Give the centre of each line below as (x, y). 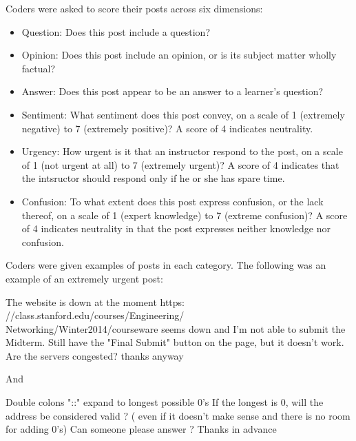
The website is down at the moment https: (95, 301)
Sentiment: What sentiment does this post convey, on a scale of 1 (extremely (183, 114)
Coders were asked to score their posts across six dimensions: (134, 8)
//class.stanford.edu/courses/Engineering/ (95, 315)
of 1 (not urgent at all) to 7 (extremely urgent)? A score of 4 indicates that (180, 164)
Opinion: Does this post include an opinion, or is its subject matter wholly (179, 55)
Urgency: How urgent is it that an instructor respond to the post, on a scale (182, 151)
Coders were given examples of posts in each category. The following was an (166, 265)
